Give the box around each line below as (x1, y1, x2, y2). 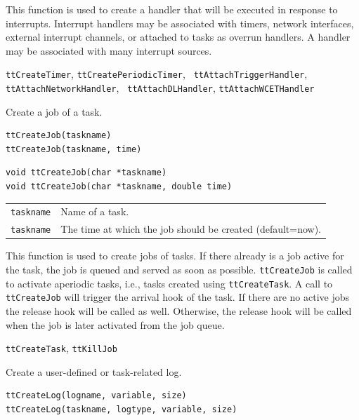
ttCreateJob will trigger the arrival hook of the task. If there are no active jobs (6, 290, 350, 304)
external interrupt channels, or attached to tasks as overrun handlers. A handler (6, 29, 351, 44)
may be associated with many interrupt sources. (6, 43, 212, 57)
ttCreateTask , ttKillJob (6, 341, 117, 355)
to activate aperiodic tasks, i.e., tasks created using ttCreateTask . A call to (6, 276, 333, 290)
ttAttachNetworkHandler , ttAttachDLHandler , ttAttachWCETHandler (6, 81, 315, 95)
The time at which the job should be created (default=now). (60, 222, 322, 236)
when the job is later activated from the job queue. (6, 317, 225, 332)
